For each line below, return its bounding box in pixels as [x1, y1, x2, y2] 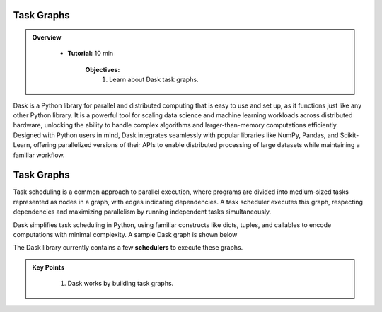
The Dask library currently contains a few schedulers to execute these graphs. [13, 243, 243, 252]
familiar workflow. [13, 151, 65, 159]
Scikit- [340, 131, 359, 139]
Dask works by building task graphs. [67, 279, 174, 288]
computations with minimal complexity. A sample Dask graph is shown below [13, 231, 238, 238]
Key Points [32, 262, 65, 272]
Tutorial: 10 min [67, 50, 114, 58]
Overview [32, 33, 62, 42]
